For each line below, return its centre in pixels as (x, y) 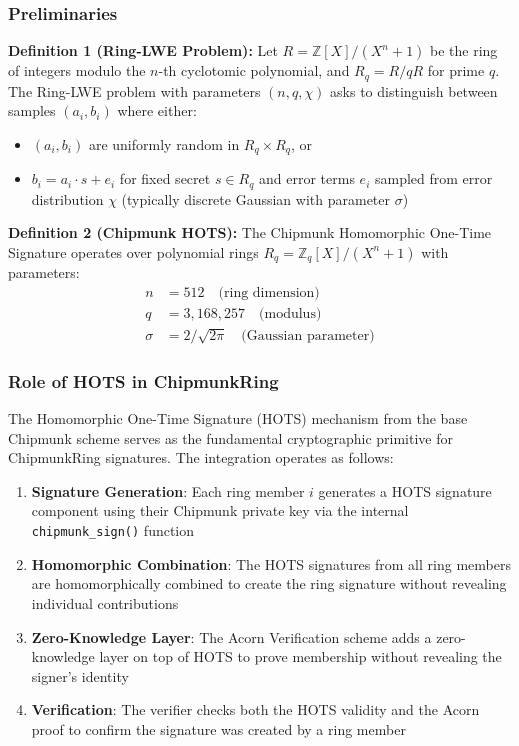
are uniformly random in (164, 143)
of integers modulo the (77, 70)
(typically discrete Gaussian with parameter (255, 198)
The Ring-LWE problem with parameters (134, 90)
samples (32, 110)
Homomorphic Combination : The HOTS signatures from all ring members (271, 563)
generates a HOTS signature (405, 490)
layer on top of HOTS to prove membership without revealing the (300, 656)
